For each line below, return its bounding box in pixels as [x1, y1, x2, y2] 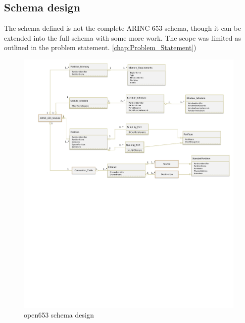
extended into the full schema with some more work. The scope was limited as [4, 32, 241, 43]
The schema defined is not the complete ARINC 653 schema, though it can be [4, 23, 241, 33]
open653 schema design [24, 310, 94, 320]
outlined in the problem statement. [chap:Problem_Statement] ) [4, 42, 196, 53]
